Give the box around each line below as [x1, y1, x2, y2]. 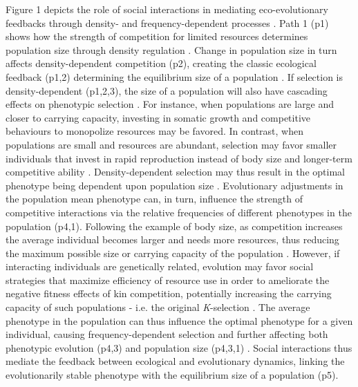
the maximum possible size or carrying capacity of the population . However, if [6, 245, 340, 260]
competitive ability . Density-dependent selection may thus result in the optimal [6, 164, 345, 179]
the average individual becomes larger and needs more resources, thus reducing [6, 232, 339, 247]
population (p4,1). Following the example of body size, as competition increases [6, 218, 343, 233]
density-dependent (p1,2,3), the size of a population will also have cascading [6, 83, 328, 97]
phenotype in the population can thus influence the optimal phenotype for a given [6, 313, 353, 328]
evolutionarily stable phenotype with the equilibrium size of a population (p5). [6, 368, 339, 382]
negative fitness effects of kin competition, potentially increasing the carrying [6, 286, 332, 301]
